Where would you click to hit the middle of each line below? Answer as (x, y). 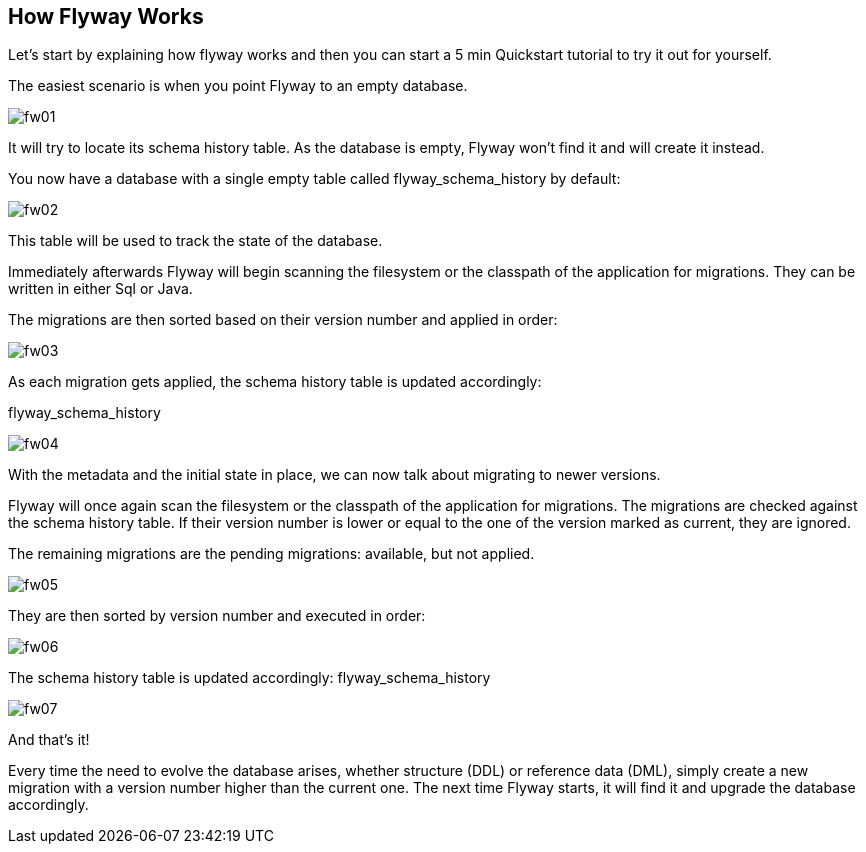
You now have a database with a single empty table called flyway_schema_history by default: (314, 179)
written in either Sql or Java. (100, 289)
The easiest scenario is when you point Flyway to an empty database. (238, 86)
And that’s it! (49, 740)
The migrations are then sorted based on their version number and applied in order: (283, 320)
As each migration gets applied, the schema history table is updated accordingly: (275, 382)
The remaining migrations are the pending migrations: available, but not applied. (271, 554)
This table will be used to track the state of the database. (195, 241)
